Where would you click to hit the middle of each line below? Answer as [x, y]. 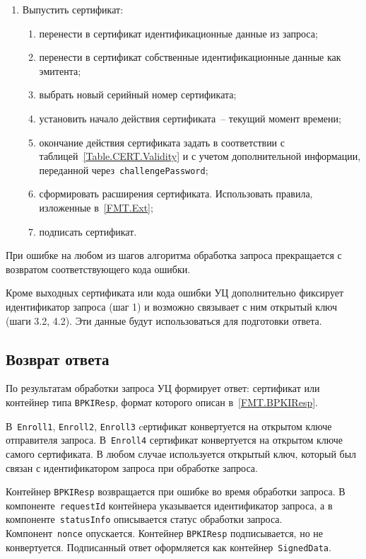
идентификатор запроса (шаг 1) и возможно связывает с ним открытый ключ [172, 306]
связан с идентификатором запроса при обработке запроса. [132, 467]
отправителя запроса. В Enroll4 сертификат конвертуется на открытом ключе [175, 440]
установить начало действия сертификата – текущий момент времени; [190, 118]
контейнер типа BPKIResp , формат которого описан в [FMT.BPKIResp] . [162, 402]
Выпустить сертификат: [73, 9]
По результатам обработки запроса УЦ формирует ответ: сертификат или [163, 388]
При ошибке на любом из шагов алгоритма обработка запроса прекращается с [174, 255]
